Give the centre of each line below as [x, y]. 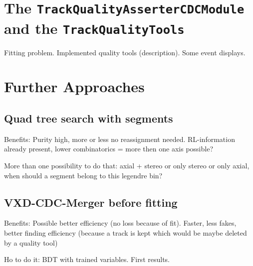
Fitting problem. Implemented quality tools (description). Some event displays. [125, 52]
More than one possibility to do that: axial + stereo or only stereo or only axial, [127, 165]
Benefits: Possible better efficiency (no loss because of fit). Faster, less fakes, [120, 223]
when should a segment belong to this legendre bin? [83, 175]
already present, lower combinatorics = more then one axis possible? [109, 149]
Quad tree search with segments [89, 118]
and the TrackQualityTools [94, 28]
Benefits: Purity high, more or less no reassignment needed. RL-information [120, 139]
